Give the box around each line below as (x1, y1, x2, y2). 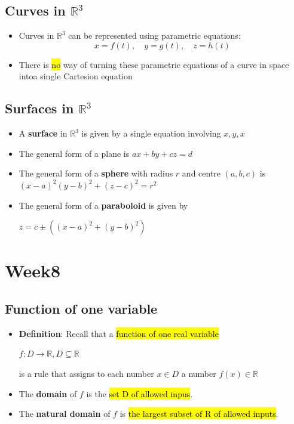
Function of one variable (5, 299, 158, 317)
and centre (182, 167, 221, 179)
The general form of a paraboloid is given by (19, 199, 188, 211)
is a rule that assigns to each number (19, 367, 154, 379)
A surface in (19, 127, 68, 140)
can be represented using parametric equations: (68, 29, 241, 42)
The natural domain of (19, 407, 111, 420)
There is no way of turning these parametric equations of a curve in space (19, 58, 289, 70)
